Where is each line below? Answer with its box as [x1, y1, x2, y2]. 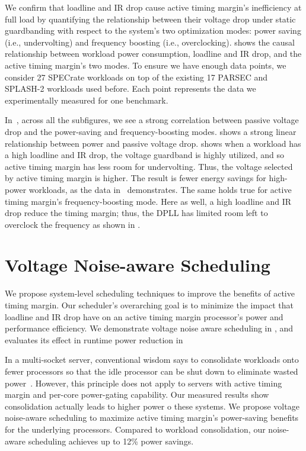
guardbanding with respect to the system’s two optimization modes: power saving [5, 24, 301, 37]
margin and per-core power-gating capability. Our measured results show [5, 388, 269, 401]
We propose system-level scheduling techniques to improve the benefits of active [5, 287, 295, 299]
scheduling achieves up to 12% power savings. [28, 434, 194, 447]
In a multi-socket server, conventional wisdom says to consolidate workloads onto [5, 353, 299, 366]
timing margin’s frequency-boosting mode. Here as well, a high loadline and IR [5, 195, 292, 207]
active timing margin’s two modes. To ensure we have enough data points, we [5, 59, 286, 71]
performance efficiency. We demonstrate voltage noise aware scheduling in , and [5, 322, 294, 334]
